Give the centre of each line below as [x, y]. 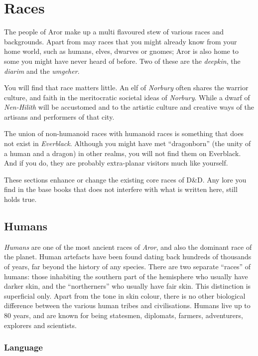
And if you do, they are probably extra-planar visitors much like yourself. [116, 163]
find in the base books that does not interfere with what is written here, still [121, 189]
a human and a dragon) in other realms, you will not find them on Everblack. [123, 153]
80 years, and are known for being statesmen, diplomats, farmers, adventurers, [124, 315]
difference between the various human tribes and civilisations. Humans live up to [127, 305]
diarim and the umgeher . [42, 71]
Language [23, 347]
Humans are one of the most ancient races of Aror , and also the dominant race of [128, 247]
